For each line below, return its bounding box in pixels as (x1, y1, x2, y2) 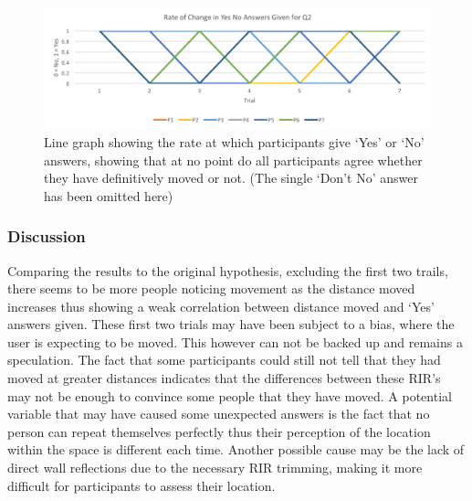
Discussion (7, 225, 86, 248)
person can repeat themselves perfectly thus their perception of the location (7, 421, 431, 441)
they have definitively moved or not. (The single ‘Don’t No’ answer (44, 168, 418, 187)
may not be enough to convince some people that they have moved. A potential (7, 386, 452, 405)
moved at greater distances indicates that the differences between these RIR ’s (7, 368, 441, 388)
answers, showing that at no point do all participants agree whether (44, 150, 423, 169)
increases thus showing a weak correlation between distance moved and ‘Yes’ (7, 296, 435, 315)
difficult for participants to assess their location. (7, 475, 276, 495)
